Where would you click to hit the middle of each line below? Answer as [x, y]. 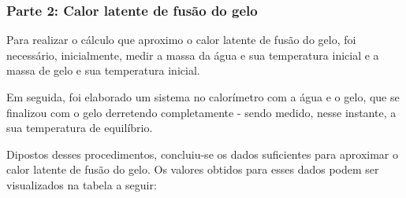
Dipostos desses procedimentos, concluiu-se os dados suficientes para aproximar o [202, 154]
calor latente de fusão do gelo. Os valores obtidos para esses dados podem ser [193, 169]
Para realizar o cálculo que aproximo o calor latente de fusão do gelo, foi [181, 40]
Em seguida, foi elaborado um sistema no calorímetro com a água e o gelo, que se [203, 97]
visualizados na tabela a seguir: [82, 184]
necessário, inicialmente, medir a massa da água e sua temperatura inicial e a [193, 55]
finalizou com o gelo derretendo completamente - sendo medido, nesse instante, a [201, 112]
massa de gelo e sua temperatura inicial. [103, 70]
